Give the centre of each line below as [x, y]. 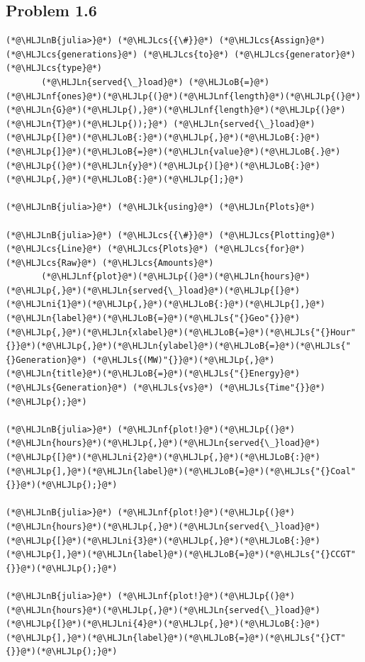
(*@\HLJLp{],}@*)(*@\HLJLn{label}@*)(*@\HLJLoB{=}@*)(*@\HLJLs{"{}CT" [176, 638]
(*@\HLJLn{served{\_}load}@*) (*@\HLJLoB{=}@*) [156, 82]
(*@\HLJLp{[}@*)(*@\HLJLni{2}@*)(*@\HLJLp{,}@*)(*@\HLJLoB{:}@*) [163, 458]
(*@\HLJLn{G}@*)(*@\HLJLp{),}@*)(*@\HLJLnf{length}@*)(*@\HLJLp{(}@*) [176, 110]
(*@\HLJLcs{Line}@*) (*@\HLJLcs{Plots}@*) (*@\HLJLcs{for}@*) [156, 249]
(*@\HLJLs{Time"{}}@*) [272, 388]
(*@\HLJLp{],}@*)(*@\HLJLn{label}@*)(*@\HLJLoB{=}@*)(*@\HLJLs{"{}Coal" [181, 471]
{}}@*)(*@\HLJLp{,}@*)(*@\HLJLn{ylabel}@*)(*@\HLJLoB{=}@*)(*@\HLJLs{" [178, 346]
